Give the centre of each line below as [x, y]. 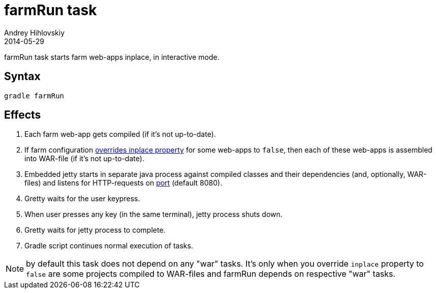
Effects [23, 115]
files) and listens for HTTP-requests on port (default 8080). [123, 183]
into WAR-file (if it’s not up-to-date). [84, 159]
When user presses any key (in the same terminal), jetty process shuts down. [153, 214]
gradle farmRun [34, 96]
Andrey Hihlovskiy [35, 32]
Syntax [22, 77]
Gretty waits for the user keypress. [82, 199]
